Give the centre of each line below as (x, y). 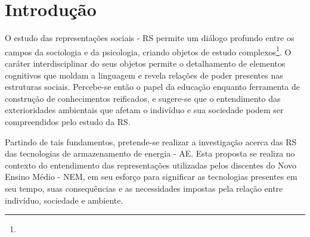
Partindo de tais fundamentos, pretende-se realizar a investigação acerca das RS (151, 141)
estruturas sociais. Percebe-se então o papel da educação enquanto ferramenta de (153, 87)
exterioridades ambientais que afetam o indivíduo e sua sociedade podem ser (144, 110)
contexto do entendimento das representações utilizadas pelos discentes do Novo (151, 165)
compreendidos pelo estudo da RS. (68, 121)
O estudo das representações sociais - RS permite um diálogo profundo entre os (150, 38)
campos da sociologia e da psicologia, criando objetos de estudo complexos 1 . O (148, 51)
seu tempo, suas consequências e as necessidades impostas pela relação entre (144, 188)
